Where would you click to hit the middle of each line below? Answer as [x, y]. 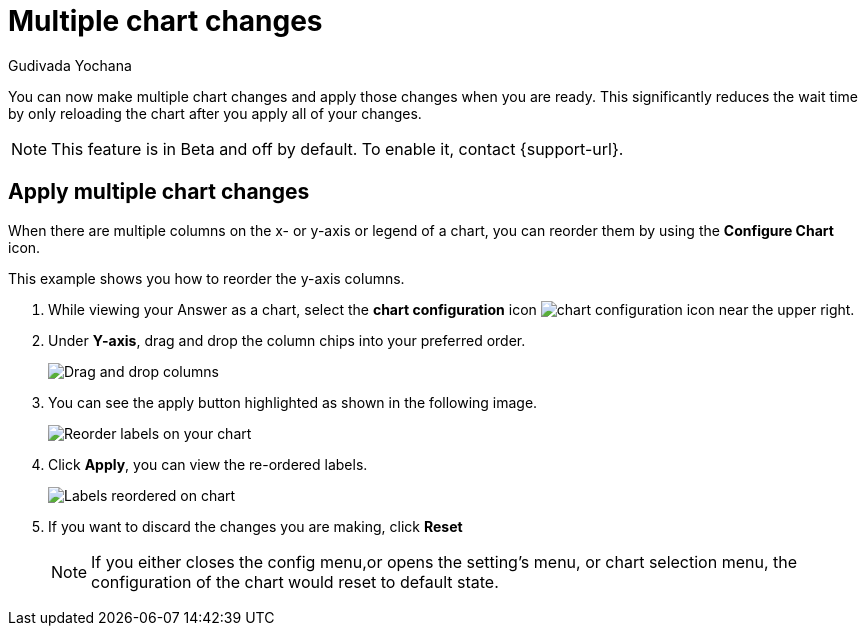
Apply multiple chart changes [159, 192]
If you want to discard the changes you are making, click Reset [255, 526]
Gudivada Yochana [70, 65]
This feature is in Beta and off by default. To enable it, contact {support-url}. [337, 148]
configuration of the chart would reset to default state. [295, 581]
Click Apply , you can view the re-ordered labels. [208, 464]
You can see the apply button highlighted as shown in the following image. [293, 402]
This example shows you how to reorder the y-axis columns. [206, 278]
